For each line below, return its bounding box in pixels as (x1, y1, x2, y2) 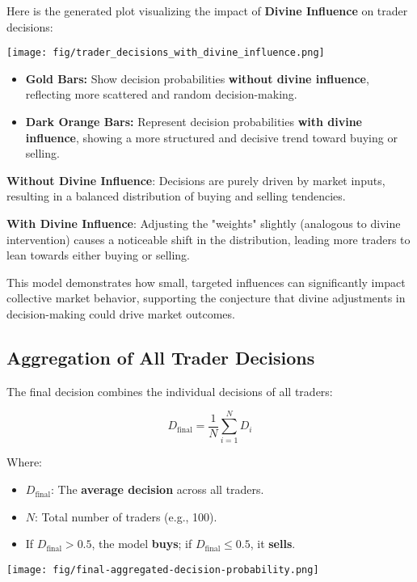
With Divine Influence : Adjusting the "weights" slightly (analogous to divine (6, 215, 401, 231)
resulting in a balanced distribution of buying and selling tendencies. (6, 188, 346, 205)
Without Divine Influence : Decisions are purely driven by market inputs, (6, 171, 385, 188)
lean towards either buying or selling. (6, 247, 191, 264)
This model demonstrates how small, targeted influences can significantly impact (6, 273, 406, 290)
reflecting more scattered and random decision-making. (25, 86, 297, 103)
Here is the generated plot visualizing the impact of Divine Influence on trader (6, 2, 408, 19)
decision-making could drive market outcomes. (6, 305, 235, 322)
